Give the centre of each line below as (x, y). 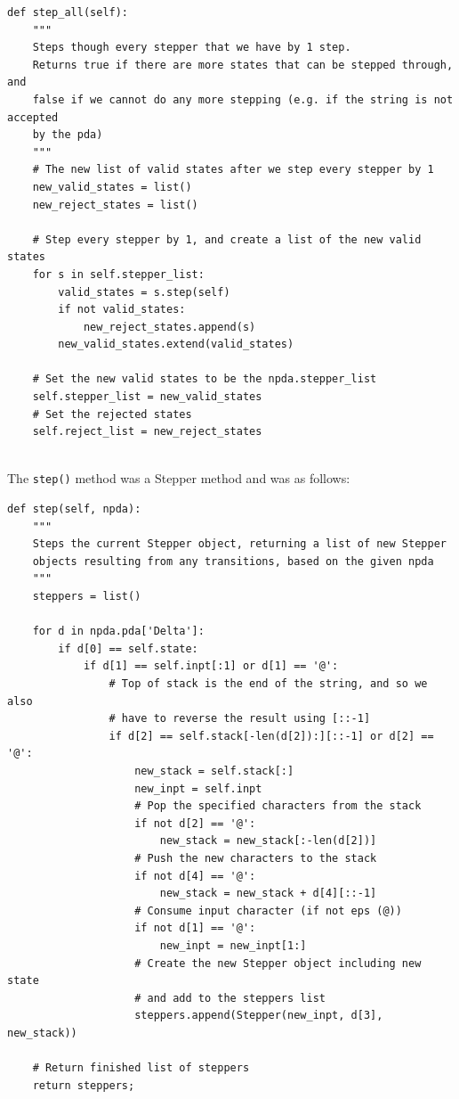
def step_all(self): (68, 12)
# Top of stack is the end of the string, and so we (268, 684)
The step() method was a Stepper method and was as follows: (179, 478)
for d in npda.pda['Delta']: (118, 632)
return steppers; (84, 1085)
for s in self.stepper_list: (118, 274)
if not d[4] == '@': (195, 876)
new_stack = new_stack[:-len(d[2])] (268, 841)
